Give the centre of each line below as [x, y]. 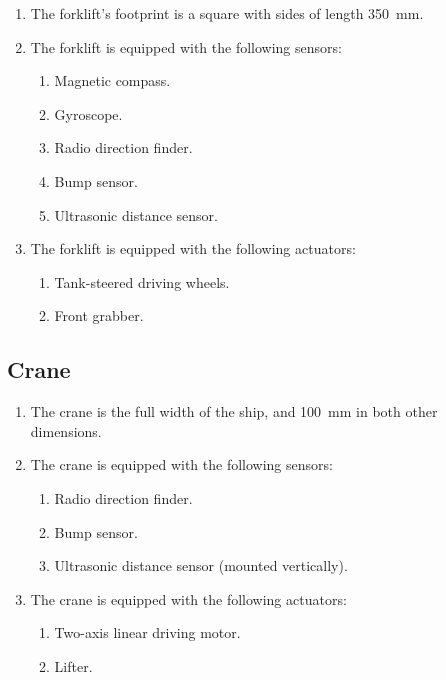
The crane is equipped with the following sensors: [181, 464]
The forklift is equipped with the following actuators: [193, 248]
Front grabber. [99, 315]
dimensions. [66, 430]
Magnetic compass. [112, 80]
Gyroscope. [88, 113]
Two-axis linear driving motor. [147, 632]
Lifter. [73, 665]
